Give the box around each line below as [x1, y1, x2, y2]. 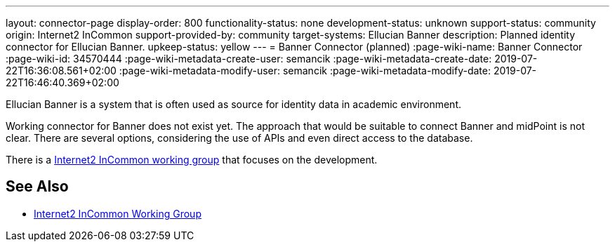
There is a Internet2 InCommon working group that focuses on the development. [6, 154, 378, 166]
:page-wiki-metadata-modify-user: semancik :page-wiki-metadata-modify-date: [119, 65, 491, 76]
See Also [6, 178, 69, 196]
